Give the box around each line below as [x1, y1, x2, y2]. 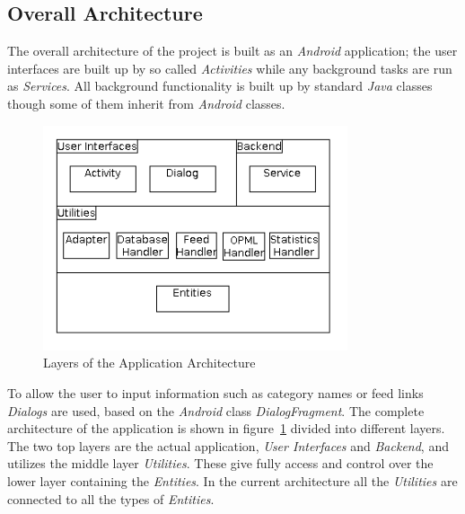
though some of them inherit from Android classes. [7, 93, 285, 112]
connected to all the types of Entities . [7, 489, 215, 508]
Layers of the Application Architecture [43, 353, 256, 372]
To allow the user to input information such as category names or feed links [7, 383, 424, 402]
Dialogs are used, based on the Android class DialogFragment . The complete [7, 401, 425, 420]
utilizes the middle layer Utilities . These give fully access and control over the [7, 454, 434, 473]
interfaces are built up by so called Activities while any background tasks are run [7, 58, 452, 77]
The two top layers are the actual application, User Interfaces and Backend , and [7, 436, 449, 455]
